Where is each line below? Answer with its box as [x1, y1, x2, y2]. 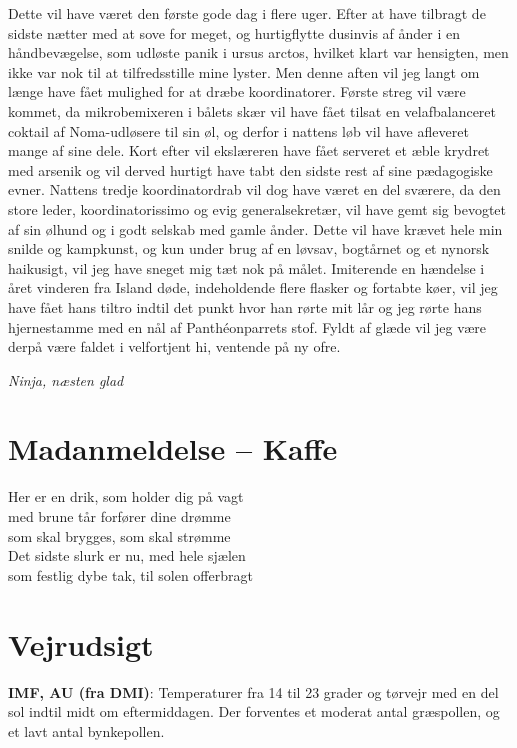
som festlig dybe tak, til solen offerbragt [8, 564, 253, 585]
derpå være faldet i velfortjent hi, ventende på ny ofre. [8, 336, 341, 357]
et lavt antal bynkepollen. [8, 720, 165, 741]
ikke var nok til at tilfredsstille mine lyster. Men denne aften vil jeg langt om [8, 61, 480, 82]
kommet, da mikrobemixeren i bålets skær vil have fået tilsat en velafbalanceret [8, 100, 497, 121]
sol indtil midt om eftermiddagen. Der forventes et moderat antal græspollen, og [8, 701, 500, 722]
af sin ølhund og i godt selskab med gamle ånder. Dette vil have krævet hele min [8, 218, 503, 239]
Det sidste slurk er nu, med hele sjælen [8, 545, 246, 566]
